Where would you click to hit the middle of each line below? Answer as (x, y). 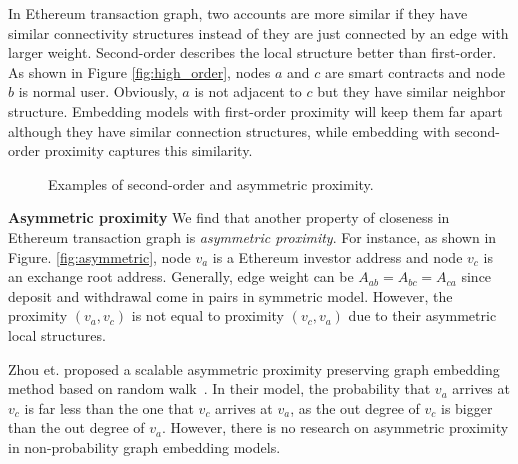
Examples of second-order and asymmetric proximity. (211, 183)
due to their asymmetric (422, 315)
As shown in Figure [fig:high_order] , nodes (139, 71)
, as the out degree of (355, 407)
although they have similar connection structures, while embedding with (229, 130)
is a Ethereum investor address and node (337, 256)
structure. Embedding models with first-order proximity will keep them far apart (255, 110)
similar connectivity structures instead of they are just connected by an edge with (258, 32)
